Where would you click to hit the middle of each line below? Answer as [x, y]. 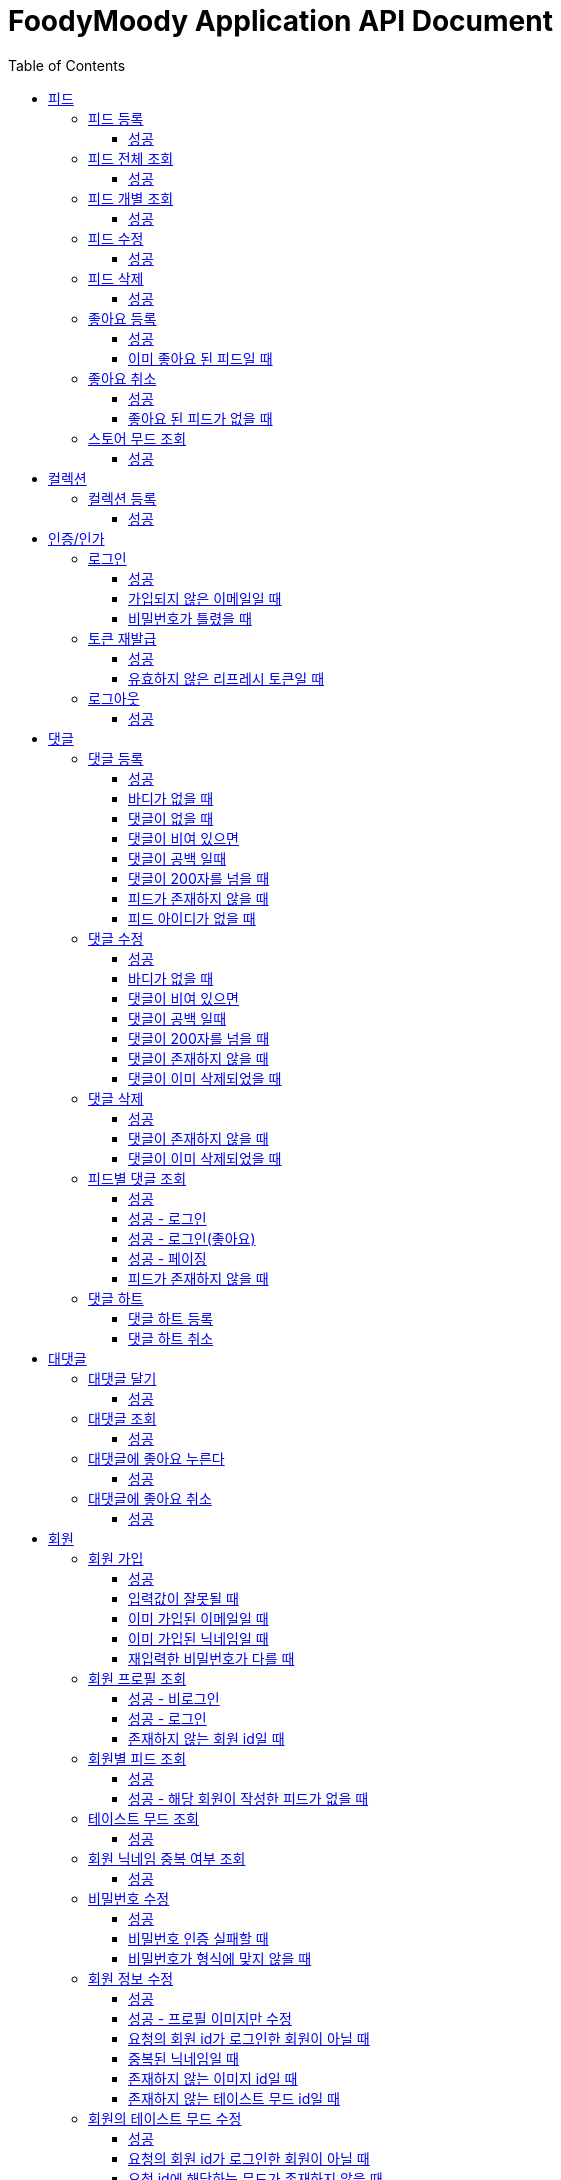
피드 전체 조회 [131, 158]
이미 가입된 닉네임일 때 [198, 1638]
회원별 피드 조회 [137, 1758]
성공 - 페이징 [167, 1258]
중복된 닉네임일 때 [183, 2058]
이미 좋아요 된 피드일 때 [200, 358]
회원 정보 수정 [131, 1978]
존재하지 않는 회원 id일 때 [206, 1738]
